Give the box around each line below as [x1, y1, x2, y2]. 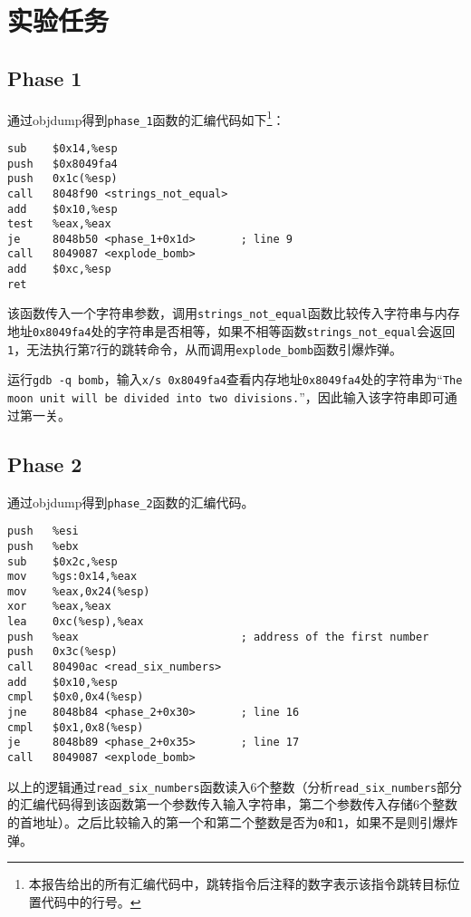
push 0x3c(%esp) [7, 645, 118, 659]
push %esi [7, 525, 79, 538]
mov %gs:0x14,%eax [7, 570, 138, 584]
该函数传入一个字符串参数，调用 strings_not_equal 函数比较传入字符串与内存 [7, 304, 460, 323]
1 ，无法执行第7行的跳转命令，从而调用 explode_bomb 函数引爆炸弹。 [7, 339, 403, 358]
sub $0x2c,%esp [7, 555, 118, 568]
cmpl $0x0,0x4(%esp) [7, 690, 144, 704]
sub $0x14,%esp [7, 141, 118, 155]
